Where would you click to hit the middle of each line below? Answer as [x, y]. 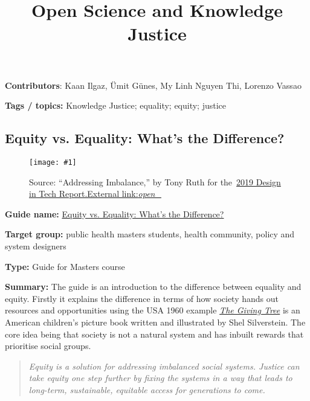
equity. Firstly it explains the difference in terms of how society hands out [142, 298]
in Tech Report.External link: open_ [95, 194]
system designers [36, 245]
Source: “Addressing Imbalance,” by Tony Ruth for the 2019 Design [155, 181]
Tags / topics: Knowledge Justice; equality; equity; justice [116, 105]
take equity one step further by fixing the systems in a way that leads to [160, 378]
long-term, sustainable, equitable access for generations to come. [147, 389]
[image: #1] [53, 162]
